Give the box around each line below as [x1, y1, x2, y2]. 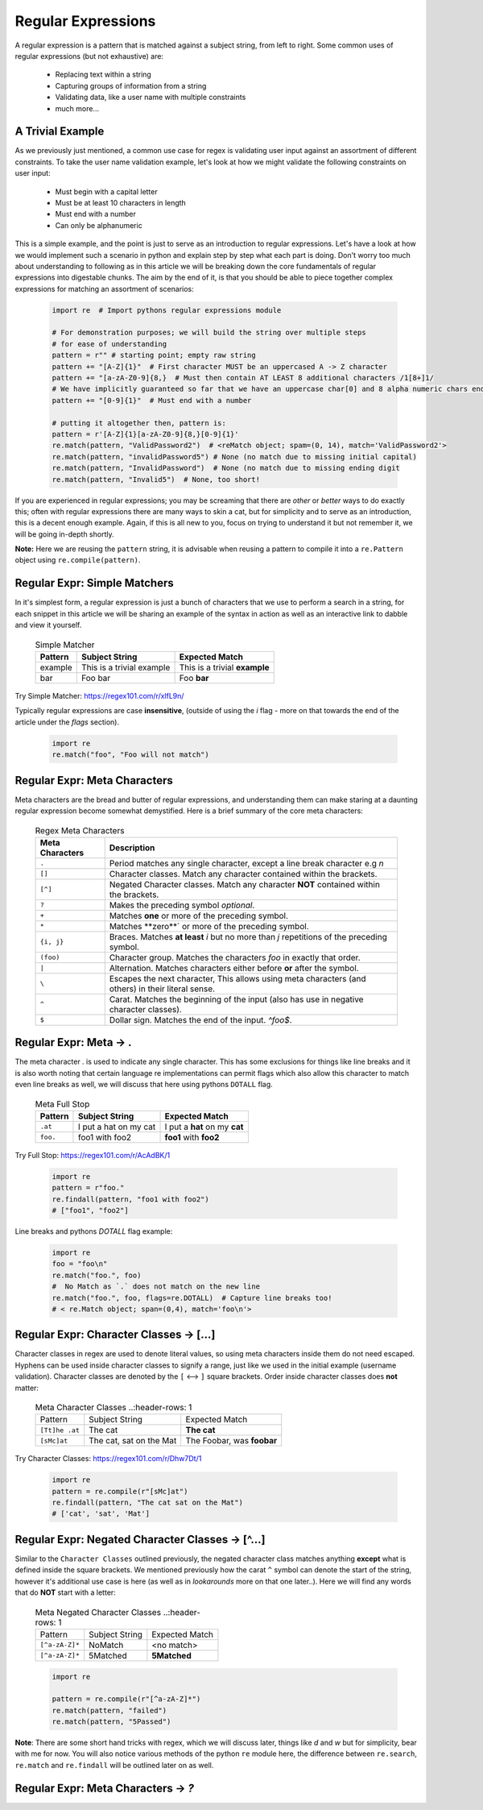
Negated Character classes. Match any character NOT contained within [109, 878, 380, 890]
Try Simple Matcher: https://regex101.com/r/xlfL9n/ [14, 691, 184, 700]
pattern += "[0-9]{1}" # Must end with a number [52, 396, 252, 405]
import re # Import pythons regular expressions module [52, 305, 282, 314]
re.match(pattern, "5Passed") [52, 1717, 171, 1726]
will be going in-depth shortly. [14, 529, 114, 539]
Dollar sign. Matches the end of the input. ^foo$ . [109, 1014, 293, 1025]
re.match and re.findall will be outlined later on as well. [14, 1760, 214, 1770]
